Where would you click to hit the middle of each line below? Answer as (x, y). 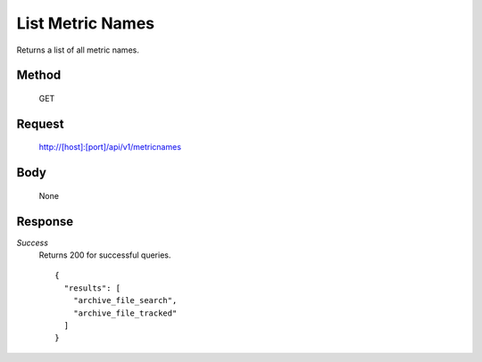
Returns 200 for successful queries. (105, 255)
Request (40, 123)
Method (39, 75)
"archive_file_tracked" (125, 313)
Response (45, 222)
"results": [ (92, 288)
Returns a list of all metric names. (78, 50)
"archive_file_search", (125, 300)
